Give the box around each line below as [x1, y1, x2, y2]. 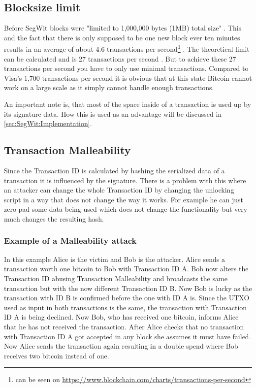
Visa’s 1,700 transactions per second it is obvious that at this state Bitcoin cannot [4, 72, 252, 83]
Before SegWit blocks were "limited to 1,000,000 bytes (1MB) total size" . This [4, 23, 242, 33]
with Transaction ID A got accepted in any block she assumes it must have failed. [4, 331, 251, 341]
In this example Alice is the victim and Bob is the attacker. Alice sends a [4, 254, 225, 264]
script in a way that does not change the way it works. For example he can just [4, 194, 243, 204]
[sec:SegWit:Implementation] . [4, 118, 92, 129]
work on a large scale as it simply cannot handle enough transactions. [4, 82, 214, 93]
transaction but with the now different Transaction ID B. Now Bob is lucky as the [4, 283, 252, 293]
